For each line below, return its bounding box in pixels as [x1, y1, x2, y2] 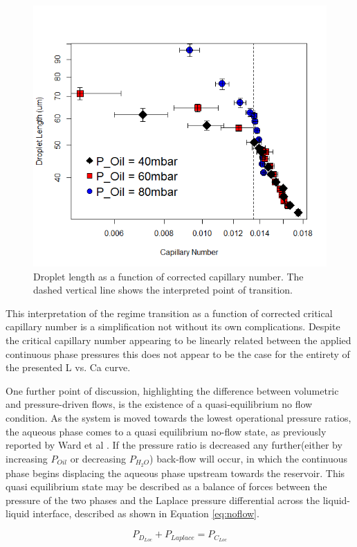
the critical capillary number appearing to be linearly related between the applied [6, 333, 351, 348]
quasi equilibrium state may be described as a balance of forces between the [6, 479, 327, 494]
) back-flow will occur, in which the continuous [149, 451, 348, 465]
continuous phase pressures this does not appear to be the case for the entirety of [6, 346, 350, 361]
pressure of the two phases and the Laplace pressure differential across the [6, 492, 320, 507]
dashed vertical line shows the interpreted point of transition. [33, 283, 293, 297]
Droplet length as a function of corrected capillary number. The [33, 269, 304, 283]
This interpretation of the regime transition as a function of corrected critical [6, 305, 333, 320]
